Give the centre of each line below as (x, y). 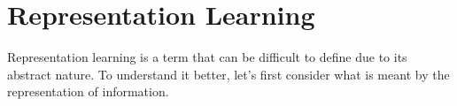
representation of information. (88, 91)
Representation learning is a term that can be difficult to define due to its (207, 57)
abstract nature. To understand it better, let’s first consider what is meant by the (228, 74)
